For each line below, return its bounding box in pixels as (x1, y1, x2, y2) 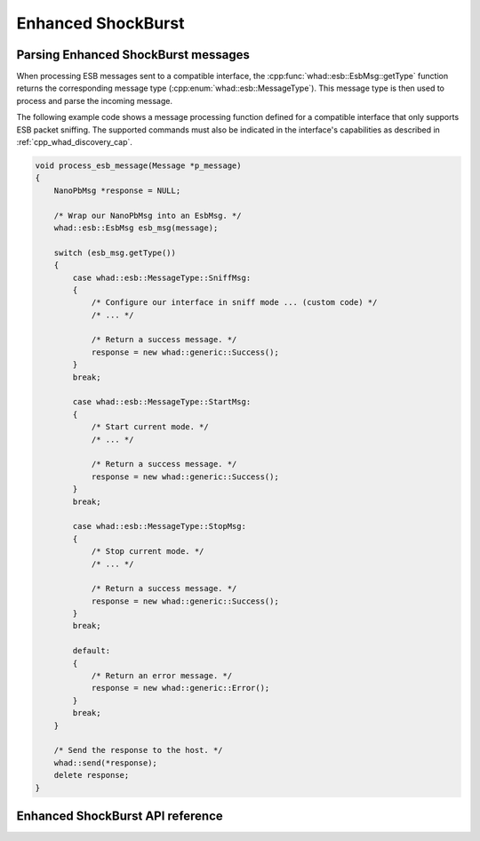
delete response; (53, 770, 130, 781)
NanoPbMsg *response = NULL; (53, 185, 181, 196)
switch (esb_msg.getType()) (53, 247, 177, 258)
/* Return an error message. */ (91, 671, 233, 681)
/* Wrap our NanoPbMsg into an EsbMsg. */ (53, 210, 242, 220)
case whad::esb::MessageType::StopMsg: (72, 521, 246, 532)
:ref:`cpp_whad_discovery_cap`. (16, 137, 133, 148)
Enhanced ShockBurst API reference (16, 808, 224, 823)
